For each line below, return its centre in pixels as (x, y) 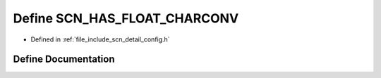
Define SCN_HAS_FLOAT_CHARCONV (126, 18)
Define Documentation (64, 59)
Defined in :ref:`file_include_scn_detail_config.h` (100, 39)
